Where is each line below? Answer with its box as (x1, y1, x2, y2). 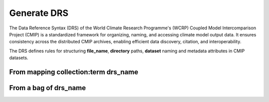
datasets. (9, 55, 28, 61)
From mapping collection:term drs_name (9, 68, 138, 76)
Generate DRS (9, 7, 69, 18)
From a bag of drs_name (9, 84, 86, 92)
